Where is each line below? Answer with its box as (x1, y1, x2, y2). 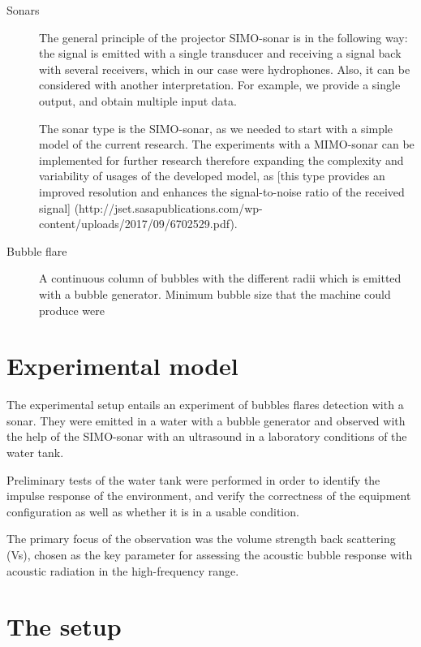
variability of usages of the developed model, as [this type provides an (39, 167, 385, 184)
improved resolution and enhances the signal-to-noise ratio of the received (39, 183, 405, 200)
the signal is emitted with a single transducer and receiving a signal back (39, 45, 402, 62)
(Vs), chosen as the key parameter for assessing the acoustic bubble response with (6, 546, 413, 563)
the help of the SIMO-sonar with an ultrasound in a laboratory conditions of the (6, 428, 407, 445)
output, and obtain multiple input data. (39, 92, 237, 109)
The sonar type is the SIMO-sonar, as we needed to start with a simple (39, 119, 393, 136)
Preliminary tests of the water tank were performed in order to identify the (6, 471, 380, 488)
